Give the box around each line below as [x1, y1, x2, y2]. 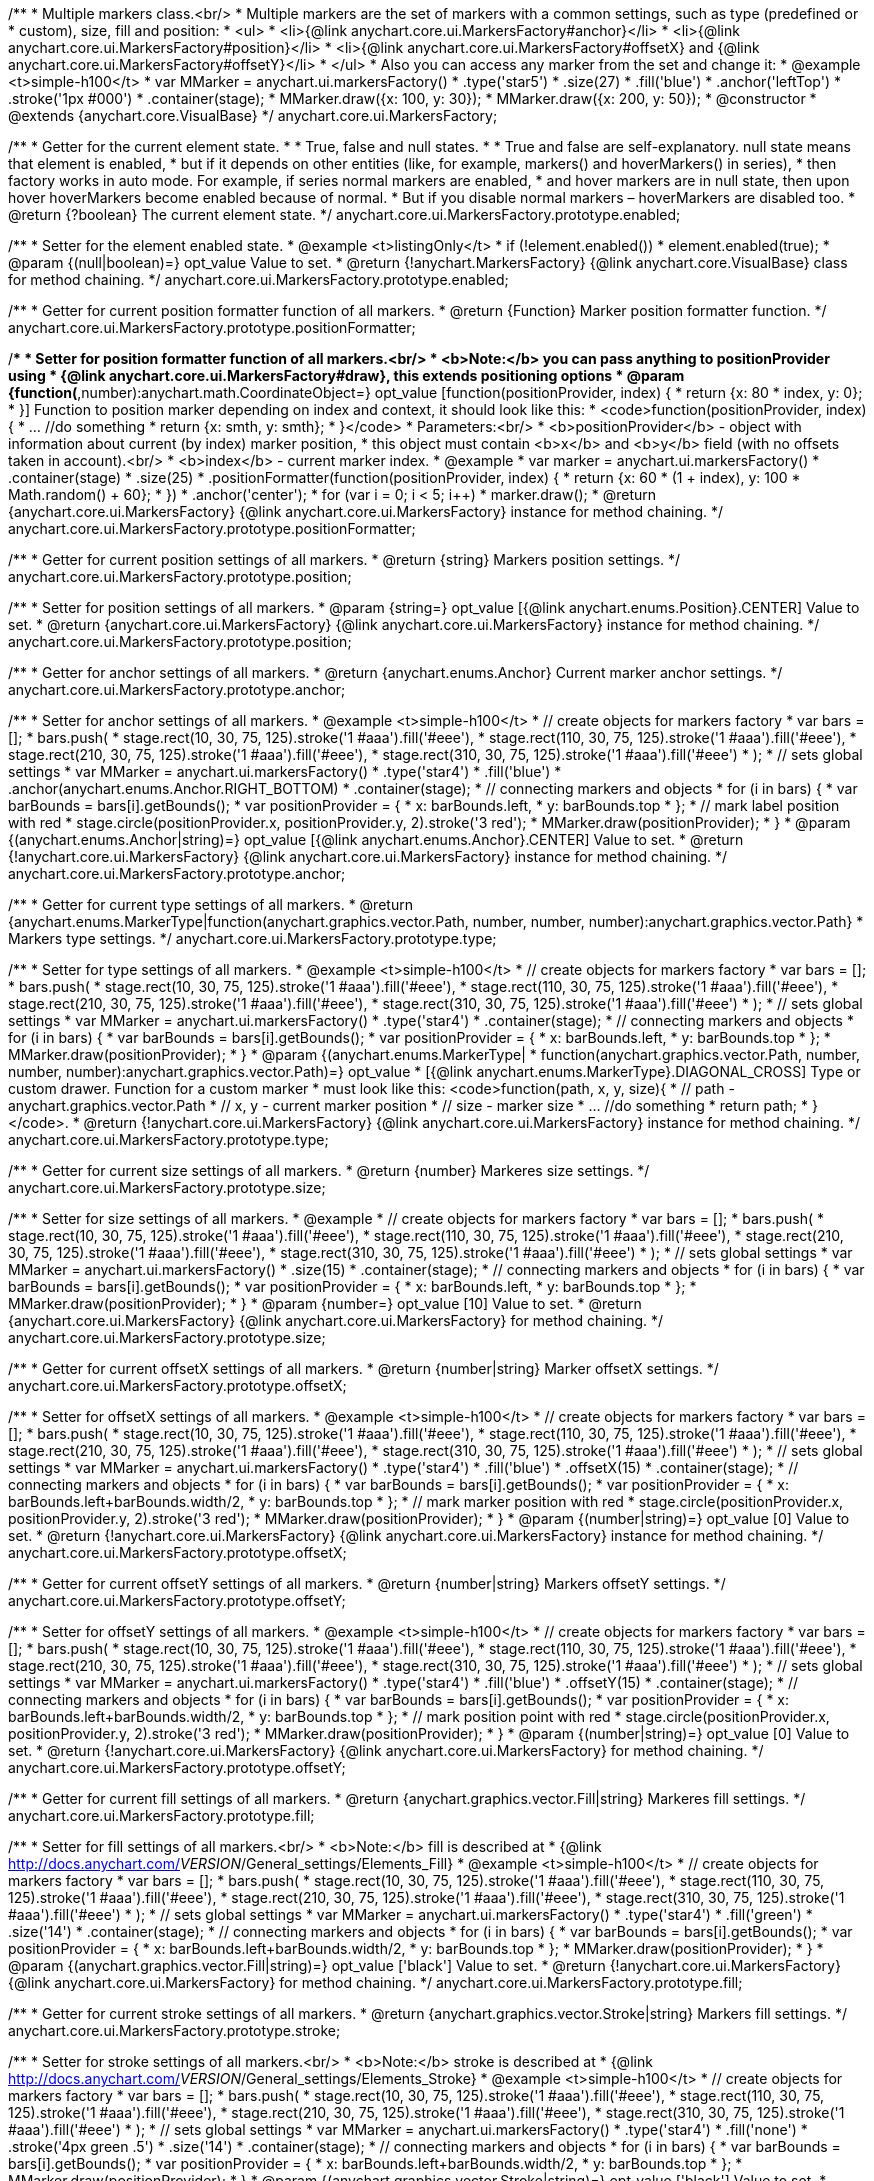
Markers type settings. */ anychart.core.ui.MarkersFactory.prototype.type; [8, 930, 497, 947]
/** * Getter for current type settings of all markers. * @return [8, 896, 413, 913]
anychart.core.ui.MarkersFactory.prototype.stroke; [8, 2022, 341, 2039]
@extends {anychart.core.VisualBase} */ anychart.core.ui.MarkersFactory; [8, 107, 498, 124]
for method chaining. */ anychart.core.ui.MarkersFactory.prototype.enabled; [8, 271, 509, 288]
